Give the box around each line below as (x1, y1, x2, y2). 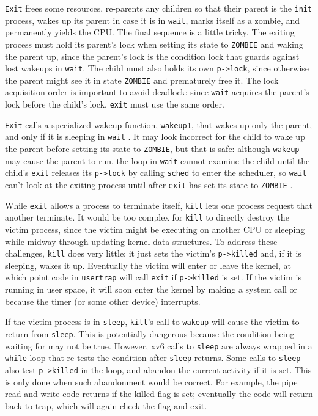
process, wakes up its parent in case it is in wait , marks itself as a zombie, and (5, 13, 300, 26)
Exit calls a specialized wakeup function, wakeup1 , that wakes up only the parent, (5, 118, 312, 131)
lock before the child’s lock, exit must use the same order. (5, 98, 224, 111)
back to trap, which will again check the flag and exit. (5, 399, 207, 412)
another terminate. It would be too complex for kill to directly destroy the (5, 211, 289, 224)
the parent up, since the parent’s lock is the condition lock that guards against (5, 49, 300, 62)
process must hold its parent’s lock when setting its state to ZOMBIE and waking (5, 37, 303, 50)
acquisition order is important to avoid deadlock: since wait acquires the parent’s (5, 86, 309, 98)
